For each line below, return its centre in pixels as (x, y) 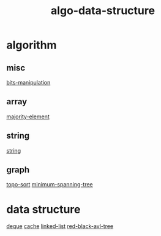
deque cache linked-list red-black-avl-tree (60, 226)
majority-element (28, 116)
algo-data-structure (103, 11)
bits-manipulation (28, 82)
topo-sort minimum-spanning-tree (50, 185)
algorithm (32, 45)
